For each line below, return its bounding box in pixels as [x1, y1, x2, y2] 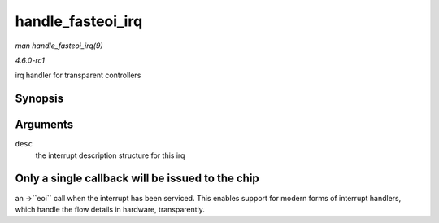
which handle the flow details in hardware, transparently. [15, 204, 205, 214]
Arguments [15, 118, 74, 132]
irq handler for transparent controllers [15, 70, 141, 81]
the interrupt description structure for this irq [35, 151, 185, 160]
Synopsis [15, 92, 64, 106]
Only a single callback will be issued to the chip [15, 172, 259, 186]
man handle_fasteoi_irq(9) [15, 41, 103, 50]
